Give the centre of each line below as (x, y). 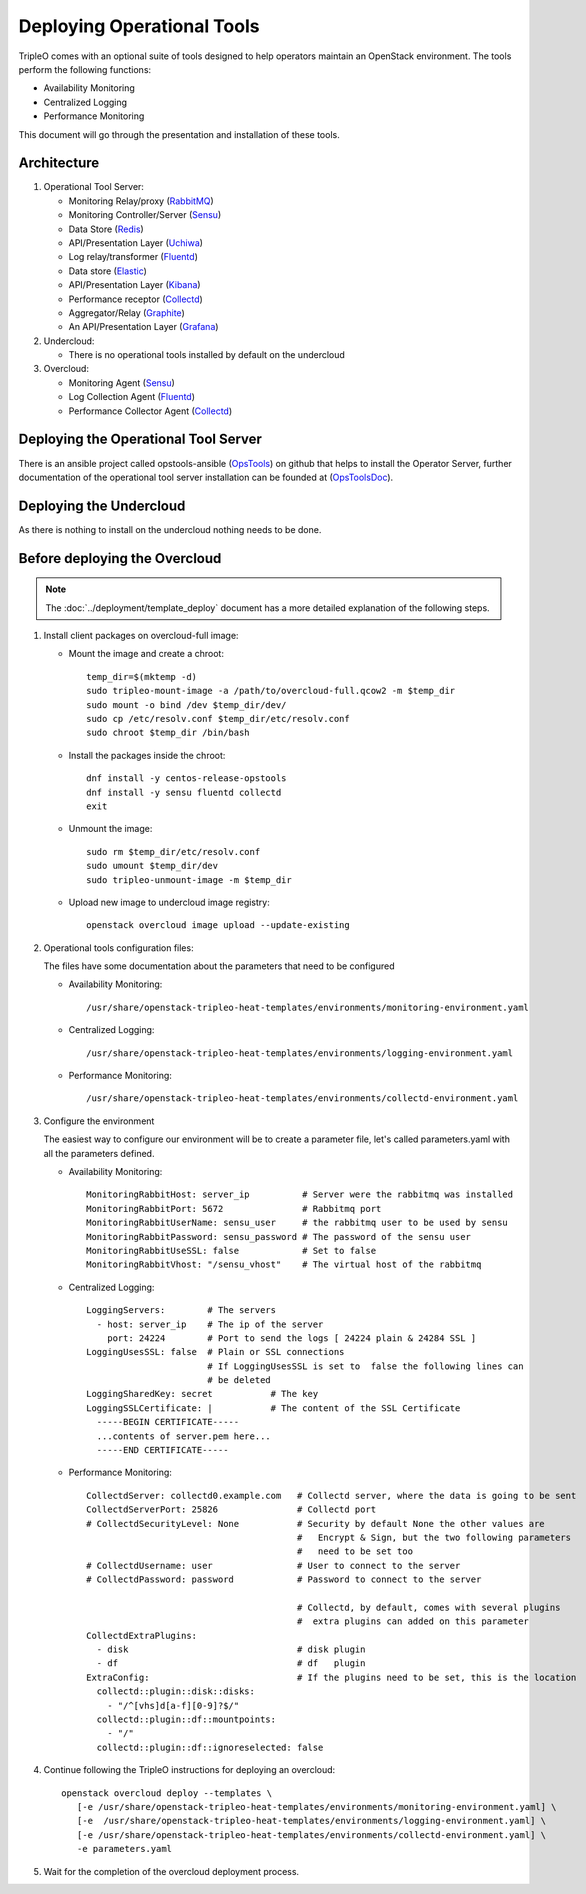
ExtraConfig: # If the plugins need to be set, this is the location (331, 1677)
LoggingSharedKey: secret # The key (202, 1394)
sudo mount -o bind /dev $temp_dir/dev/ (186, 704)
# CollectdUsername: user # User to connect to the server (273, 1565)
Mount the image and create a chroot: (146, 654)
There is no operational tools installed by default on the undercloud (206, 355)
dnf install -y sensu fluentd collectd (184, 792)
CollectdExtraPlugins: (142, 1635)
